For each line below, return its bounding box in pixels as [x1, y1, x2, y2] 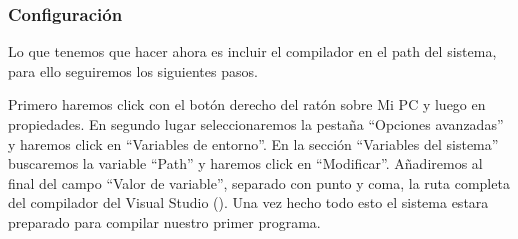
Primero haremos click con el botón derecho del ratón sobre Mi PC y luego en [8, 94, 486, 115]
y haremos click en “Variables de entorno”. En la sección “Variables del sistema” [8, 133, 499, 154]
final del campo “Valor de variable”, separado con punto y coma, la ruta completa [8, 172, 510, 193]
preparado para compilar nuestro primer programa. [8, 211, 321, 232]
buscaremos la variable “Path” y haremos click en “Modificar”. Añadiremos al [8, 153, 483, 174]
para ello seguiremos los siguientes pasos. [8, 60, 258, 81]
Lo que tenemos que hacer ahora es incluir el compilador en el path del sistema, [8, 41, 497, 62]
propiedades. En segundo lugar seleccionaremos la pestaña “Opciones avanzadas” [8, 114, 504, 134]
